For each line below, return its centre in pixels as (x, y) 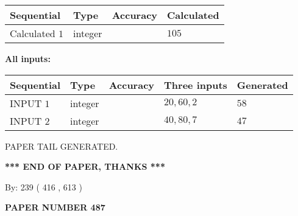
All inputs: (28, 58)
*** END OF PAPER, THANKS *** (85, 166)
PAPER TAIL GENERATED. (62, 146)
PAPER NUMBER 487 (55, 207)
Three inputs (196, 85)
